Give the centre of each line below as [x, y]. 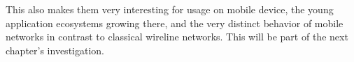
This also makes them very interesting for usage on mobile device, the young [170, 9]
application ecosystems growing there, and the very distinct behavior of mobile [175, 23]
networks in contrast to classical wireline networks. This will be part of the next [177, 37]
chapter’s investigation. [55, 50]
